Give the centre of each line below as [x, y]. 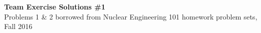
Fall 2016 [18, 26]
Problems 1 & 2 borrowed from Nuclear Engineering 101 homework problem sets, [131, 16]
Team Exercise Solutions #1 [55, 6]
